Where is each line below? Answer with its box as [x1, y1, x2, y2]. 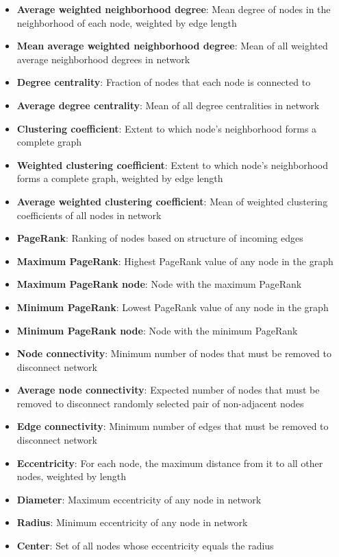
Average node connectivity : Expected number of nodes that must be [16, 383, 320, 397]
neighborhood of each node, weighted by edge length [16, 15, 237, 30]
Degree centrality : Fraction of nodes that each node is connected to [16, 75, 311, 89]
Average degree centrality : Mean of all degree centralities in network [16, 98, 320, 112]
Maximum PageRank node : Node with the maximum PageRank [16, 277, 302, 291]
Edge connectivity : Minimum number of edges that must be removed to [16, 419, 329, 433]
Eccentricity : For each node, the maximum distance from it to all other [16, 455, 323, 470]
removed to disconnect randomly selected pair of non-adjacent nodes [16, 396, 304, 410]
